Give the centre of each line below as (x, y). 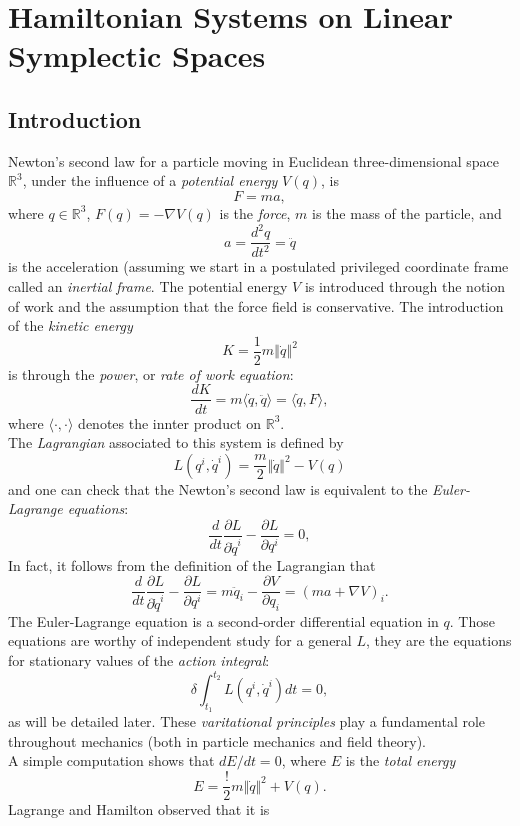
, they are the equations (438, 640)
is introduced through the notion (404, 286)
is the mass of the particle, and (407, 212)
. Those (472, 620)
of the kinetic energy (70, 325)
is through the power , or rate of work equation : (151, 373)
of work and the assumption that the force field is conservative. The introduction (256, 305)
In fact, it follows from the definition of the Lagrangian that (192, 564)
